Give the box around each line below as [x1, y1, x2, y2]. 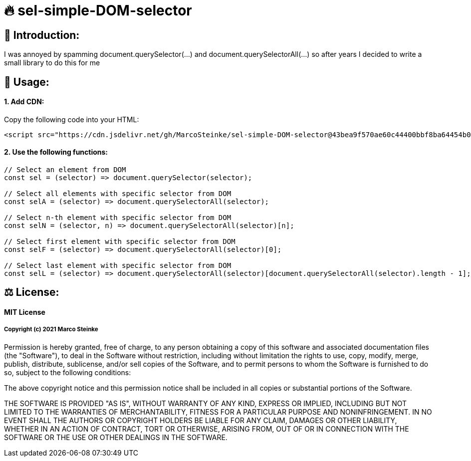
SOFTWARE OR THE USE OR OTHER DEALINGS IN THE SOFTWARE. [4, 433, 228, 442]
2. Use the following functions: [4, 148, 108, 157]
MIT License [4, 308, 45, 317]
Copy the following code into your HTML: [4, 115, 139, 124]
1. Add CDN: [4, 97, 44, 106]
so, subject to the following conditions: [4, 368, 131, 377]
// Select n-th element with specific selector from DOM [4, 214, 232, 222]
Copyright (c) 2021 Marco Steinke [4, 326, 98, 333]
